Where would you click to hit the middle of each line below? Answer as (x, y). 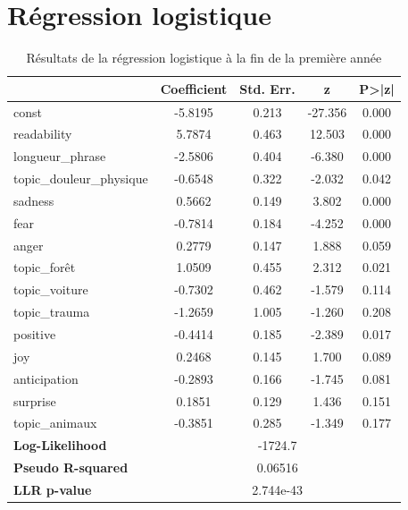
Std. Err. (267, 88)
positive (35, 334)
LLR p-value (53, 489)
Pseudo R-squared (71, 467)
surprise (35, 400)
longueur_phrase (60, 156)
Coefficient (194, 88)
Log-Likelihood (60, 445)
